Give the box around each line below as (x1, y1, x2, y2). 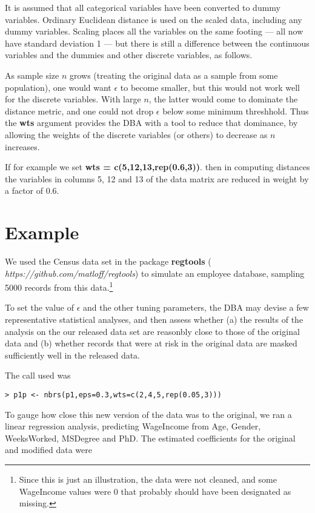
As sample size (5, 68, 59, 81)
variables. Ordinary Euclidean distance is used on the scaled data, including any (5, 13, 302, 25)
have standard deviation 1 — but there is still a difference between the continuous (5, 36, 310, 49)
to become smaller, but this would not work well (120, 81, 300, 93)
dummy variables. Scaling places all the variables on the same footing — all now (5, 25, 303, 38)
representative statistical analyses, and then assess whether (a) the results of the (5, 313, 303, 326)
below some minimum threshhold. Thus (162, 104, 309, 117)
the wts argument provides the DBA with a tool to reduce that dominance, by (5, 116, 298, 129)
